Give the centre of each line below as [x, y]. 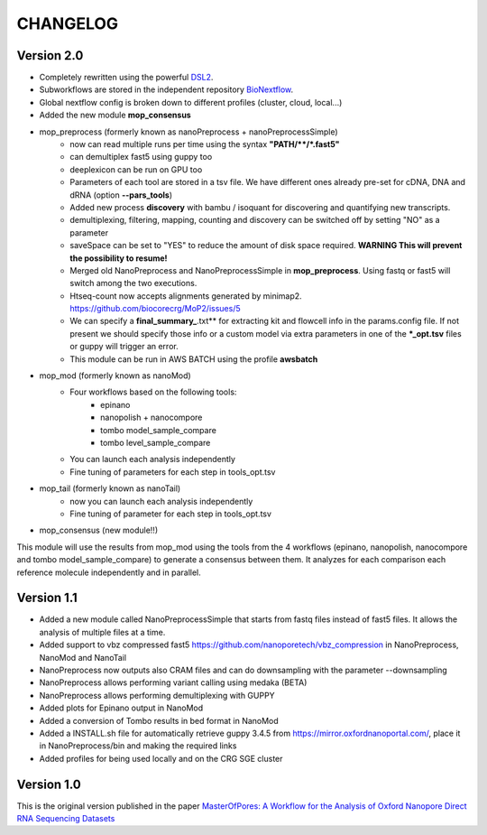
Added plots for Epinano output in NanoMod [121, 708]
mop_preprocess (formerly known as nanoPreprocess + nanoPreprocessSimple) [188, 132]
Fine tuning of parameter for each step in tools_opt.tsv [171, 514]
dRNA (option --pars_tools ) [121, 195]
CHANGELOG [68, 23]
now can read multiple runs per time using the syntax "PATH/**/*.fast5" [205, 144]
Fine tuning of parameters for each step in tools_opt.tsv [173, 472]
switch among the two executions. [133, 283]
